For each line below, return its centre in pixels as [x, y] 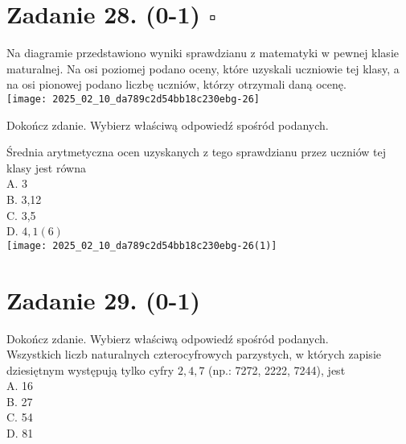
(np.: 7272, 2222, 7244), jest [277, 369]
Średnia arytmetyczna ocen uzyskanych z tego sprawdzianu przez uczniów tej [196, 152]
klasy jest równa [46, 167]
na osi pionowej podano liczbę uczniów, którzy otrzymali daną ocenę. [176, 84]
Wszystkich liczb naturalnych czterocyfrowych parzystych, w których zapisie [194, 354]
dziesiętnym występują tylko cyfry [90, 369]
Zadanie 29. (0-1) [103, 299]
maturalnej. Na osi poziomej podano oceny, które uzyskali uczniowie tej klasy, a [203, 68]
